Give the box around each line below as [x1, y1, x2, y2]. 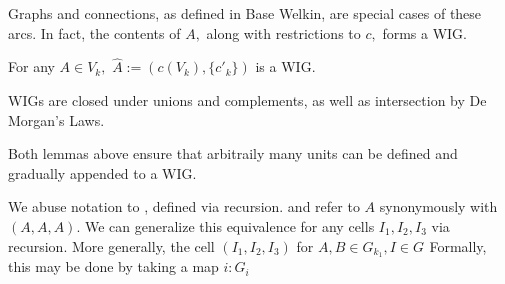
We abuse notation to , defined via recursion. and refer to [8, 196, 360, 217]
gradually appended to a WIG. [8, 162, 197, 183]
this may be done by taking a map [8, 256, 219, 277]
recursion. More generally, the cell [8, 235, 215, 256]
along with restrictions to [206, 22, 361, 43]
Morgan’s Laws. [8, 109, 105, 130]
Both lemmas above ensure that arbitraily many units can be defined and [8, 143, 458, 164]
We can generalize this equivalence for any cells [85, 215, 375, 236]
